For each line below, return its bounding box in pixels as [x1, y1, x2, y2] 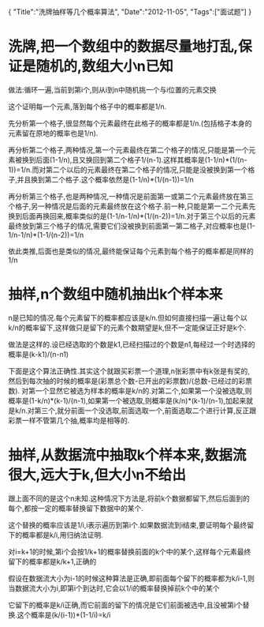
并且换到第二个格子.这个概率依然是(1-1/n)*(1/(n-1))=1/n [17, 175, 195, 184]
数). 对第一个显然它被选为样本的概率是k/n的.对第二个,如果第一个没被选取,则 [8, 385, 252, 396]
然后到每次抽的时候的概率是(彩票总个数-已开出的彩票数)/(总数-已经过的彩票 [8, 376, 253, 385]
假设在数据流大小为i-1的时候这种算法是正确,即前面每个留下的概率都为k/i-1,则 [8, 573, 255, 583]
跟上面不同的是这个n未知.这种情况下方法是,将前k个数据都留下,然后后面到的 [8, 494, 251, 503]
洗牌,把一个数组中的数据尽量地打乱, [8, 38, 239, 56]
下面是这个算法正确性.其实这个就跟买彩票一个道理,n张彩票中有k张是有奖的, [8, 366, 251, 376]
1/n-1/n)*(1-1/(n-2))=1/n [8, 230, 84, 239]
